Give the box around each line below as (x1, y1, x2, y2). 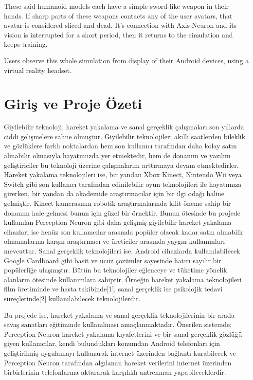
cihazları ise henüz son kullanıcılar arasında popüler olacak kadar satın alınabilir (4, 226, 244, 236)
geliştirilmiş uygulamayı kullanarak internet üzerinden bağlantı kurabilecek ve (4, 347, 236, 358)
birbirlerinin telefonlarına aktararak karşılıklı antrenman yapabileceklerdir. (4, 367, 226, 377)
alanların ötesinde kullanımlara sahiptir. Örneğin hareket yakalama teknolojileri (4, 274, 242, 284)
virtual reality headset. (4, 65, 72, 75)
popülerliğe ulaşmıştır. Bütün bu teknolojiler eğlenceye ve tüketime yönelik (4, 265, 227, 275)
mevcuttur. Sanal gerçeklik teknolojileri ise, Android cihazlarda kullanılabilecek (4, 246, 240, 255)
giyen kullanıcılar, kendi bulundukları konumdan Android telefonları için (4, 338, 220, 348)
